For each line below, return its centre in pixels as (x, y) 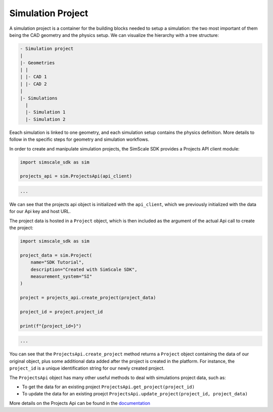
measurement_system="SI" (61, 277)
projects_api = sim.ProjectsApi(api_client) (76, 176)
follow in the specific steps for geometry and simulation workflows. (79, 139)
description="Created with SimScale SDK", (84, 269)
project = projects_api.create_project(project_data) (88, 298)
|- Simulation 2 (45, 119)
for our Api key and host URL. (40, 212)
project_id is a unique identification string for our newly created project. (87, 368)
